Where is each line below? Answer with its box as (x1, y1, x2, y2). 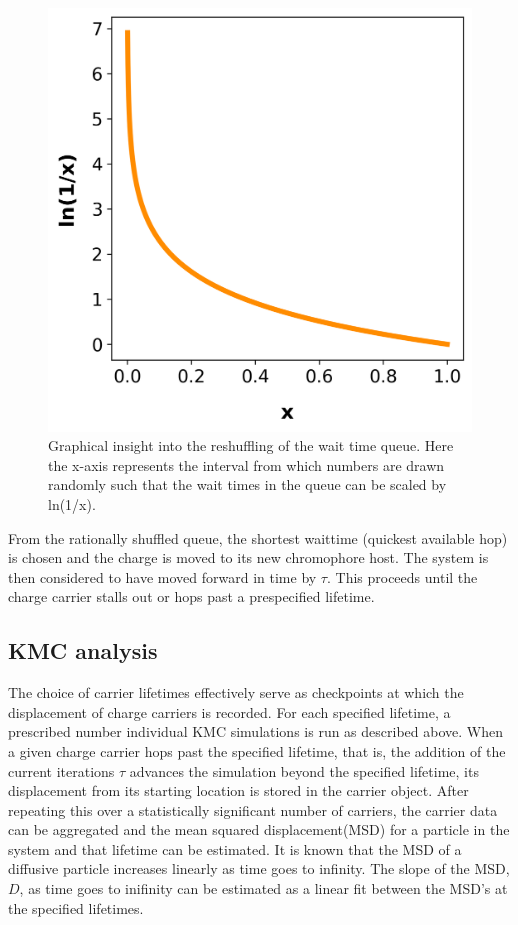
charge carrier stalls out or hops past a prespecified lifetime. (8, 586, 375, 607)
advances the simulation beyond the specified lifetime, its (129, 760, 479, 781)
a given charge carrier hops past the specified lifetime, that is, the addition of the (8, 740, 506, 761)
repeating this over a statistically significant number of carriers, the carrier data (8, 799, 498, 820)
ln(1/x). (48, 493, 96, 514)
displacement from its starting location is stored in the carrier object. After (8, 780, 469, 801)
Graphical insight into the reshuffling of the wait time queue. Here (48, 435, 454, 456)
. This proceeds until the (326, 566, 478, 587)
